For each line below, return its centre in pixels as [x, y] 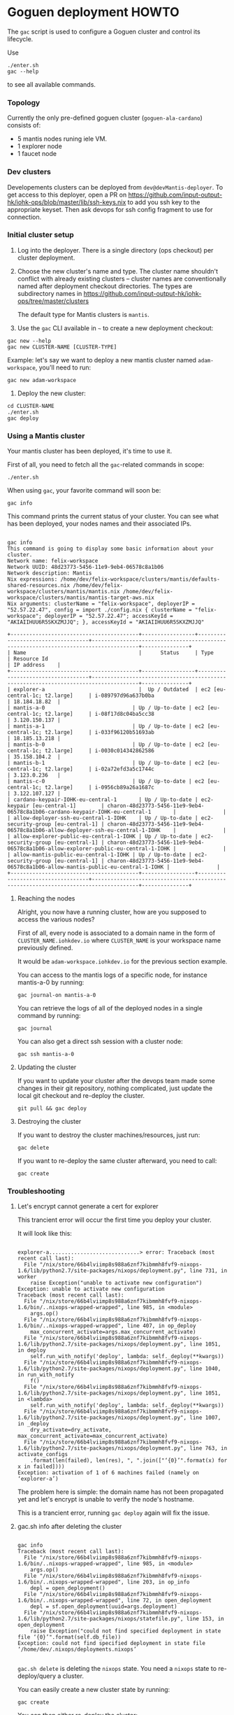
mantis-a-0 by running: [51, 982]
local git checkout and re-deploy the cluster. [81, 1096]
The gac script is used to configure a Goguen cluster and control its [104, 31]
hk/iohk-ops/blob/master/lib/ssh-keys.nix [67, 202]
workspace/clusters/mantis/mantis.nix [64, 592]
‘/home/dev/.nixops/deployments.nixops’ [77, 1650]
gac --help [23, 71]
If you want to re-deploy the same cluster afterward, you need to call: [117, 1161]
